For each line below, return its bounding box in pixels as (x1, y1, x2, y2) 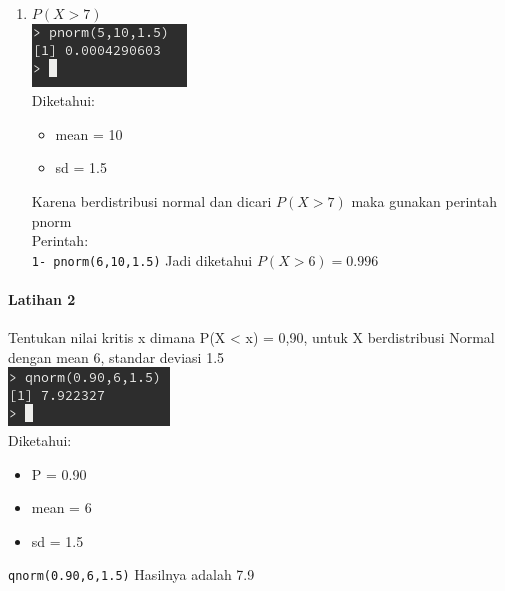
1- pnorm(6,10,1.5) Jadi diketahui (31, 249, 253, 270)
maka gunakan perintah (351, 190, 497, 211)
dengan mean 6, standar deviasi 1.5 (8, 346, 225, 367)
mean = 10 (55, 123, 123, 144)
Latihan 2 (8, 289, 76, 309)
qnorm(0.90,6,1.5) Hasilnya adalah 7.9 (8, 564, 255, 585)
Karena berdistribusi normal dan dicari (31, 190, 272, 211)
